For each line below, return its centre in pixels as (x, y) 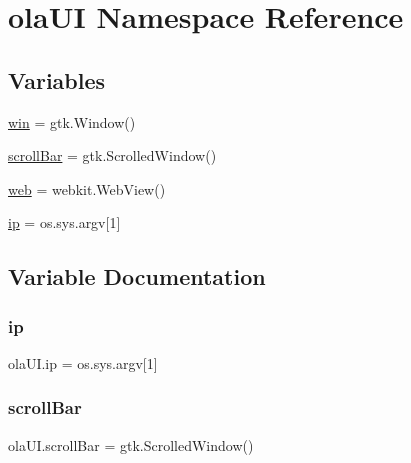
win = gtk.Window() (72, 121)
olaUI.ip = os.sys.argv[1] (83, 362)
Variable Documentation (137, 276)
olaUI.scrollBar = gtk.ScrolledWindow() (131, 444)
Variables (57, 79)
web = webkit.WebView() (87, 188)
